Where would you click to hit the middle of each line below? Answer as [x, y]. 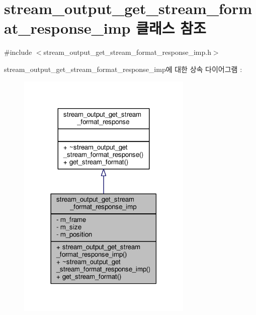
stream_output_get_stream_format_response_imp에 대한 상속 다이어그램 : [123, 69]
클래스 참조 [171, 28]
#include [18, 52]
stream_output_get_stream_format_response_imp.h [127, 52]
